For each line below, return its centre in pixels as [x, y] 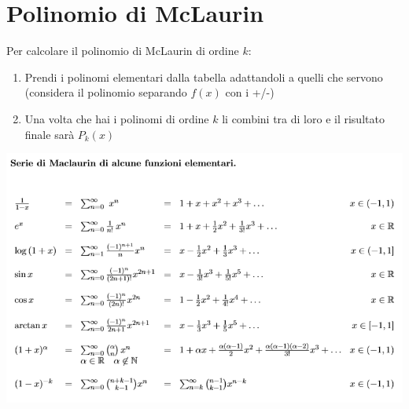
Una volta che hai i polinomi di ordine [117, 118]
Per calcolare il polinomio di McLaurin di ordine [123, 51]
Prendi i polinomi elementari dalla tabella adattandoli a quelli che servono [204, 77]
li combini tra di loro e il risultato [303, 118]
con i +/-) [250, 92]
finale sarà [50, 134]
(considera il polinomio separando [106, 92]
